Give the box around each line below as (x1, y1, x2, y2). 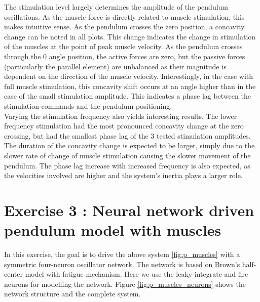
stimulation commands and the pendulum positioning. (4, 100, 172, 111)
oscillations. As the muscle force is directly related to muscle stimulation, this (4, 11, 245, 22)
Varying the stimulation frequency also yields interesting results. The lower (4, 110, 237, 121)
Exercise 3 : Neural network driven (4, 199, 254, 220)
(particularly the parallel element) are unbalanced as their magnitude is (4, 61, 227, 71)
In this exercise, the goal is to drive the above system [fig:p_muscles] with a (4, 249, 240, 259)
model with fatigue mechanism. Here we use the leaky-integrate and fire (25, 269, 248, 279)
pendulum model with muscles (4, 220, 221, 240)
